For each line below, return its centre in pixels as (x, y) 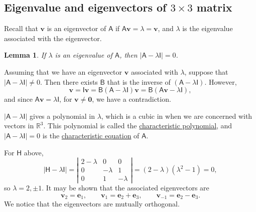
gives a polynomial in (62, 116)
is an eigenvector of (77, 28)
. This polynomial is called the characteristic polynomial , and (138, 126)
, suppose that (206, 71)
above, (34, 152)
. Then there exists (69, 81)
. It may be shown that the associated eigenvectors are (125, 188)
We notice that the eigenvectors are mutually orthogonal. (92, 204)
